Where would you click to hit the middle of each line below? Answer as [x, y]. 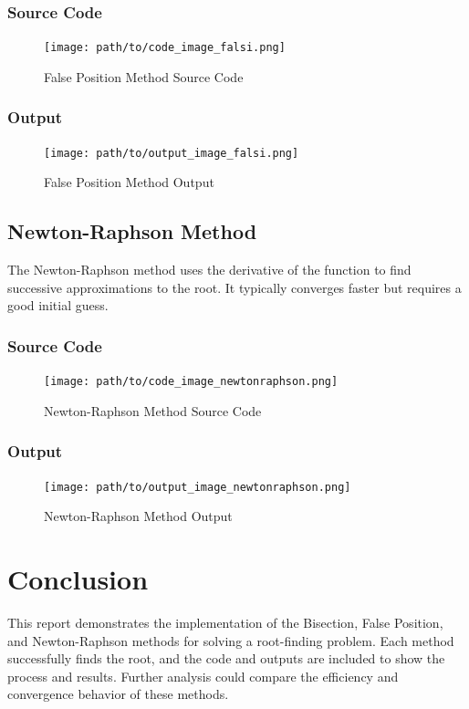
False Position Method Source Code [144, 76]
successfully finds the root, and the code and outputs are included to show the [226, 658]
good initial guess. [58, 305]
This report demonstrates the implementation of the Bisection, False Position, [225, 622]
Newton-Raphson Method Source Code [153, 410]
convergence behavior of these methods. [118, 694]
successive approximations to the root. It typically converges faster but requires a [234, 287]
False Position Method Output [129, 182]
